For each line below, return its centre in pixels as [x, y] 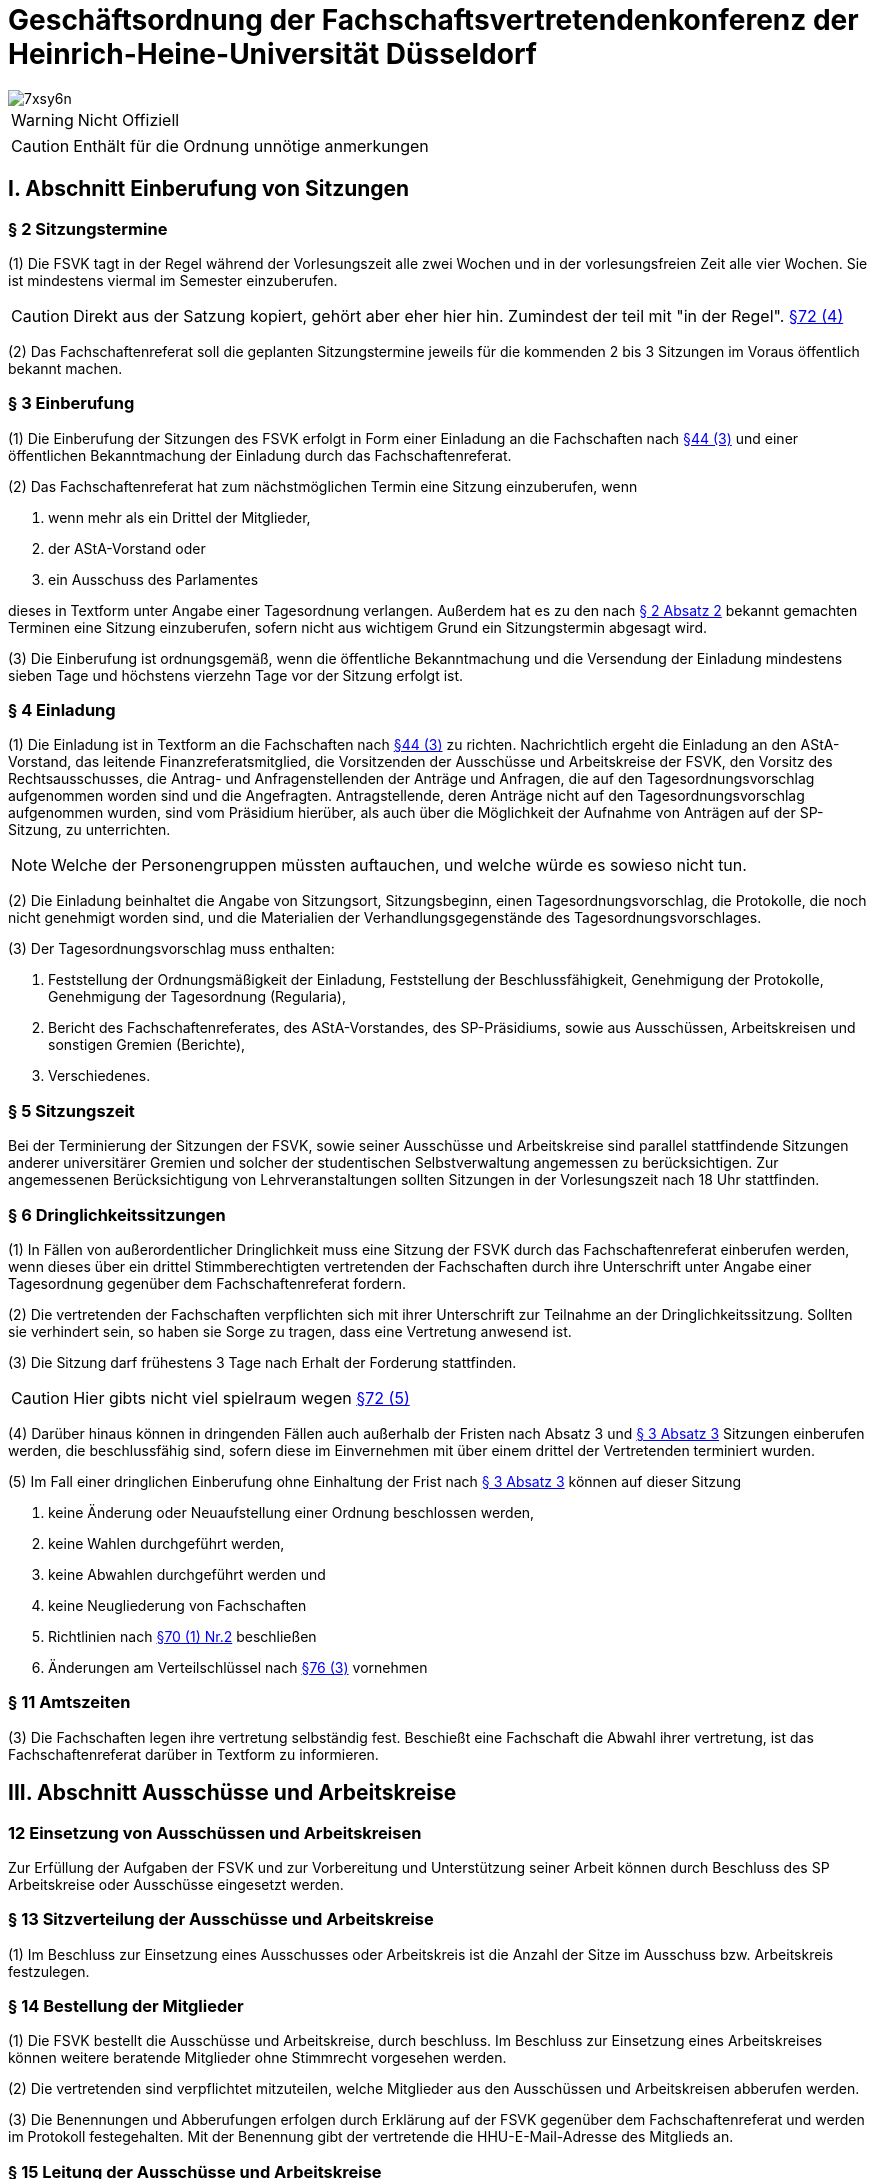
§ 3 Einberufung [71, 403]
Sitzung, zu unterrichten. [89, 830]
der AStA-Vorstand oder [127, 548]
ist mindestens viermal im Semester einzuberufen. [173, 280]
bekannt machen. [65, 368]
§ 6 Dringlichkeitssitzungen [117, 1214]
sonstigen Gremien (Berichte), [147, 1045]
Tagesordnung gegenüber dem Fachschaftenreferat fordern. [207, 1283]
